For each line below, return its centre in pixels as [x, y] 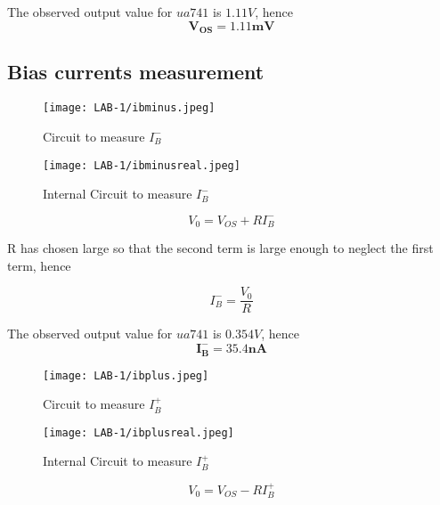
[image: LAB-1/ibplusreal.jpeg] [139, 432]
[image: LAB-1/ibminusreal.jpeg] [142, 165]
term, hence [39, 265]
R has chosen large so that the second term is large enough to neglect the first [220, 248]
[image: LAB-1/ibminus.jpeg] [129, 108]
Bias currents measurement [136, 72]
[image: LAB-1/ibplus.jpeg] [126, 375]
